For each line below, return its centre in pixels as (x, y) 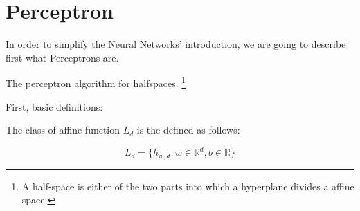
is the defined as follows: (188, 130)
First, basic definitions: (54, 106)
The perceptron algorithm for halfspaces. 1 (96, 82)
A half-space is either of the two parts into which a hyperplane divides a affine (188, 186)
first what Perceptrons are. (62, 57)
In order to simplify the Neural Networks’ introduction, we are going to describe (176, 44)
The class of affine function (63, 130)
